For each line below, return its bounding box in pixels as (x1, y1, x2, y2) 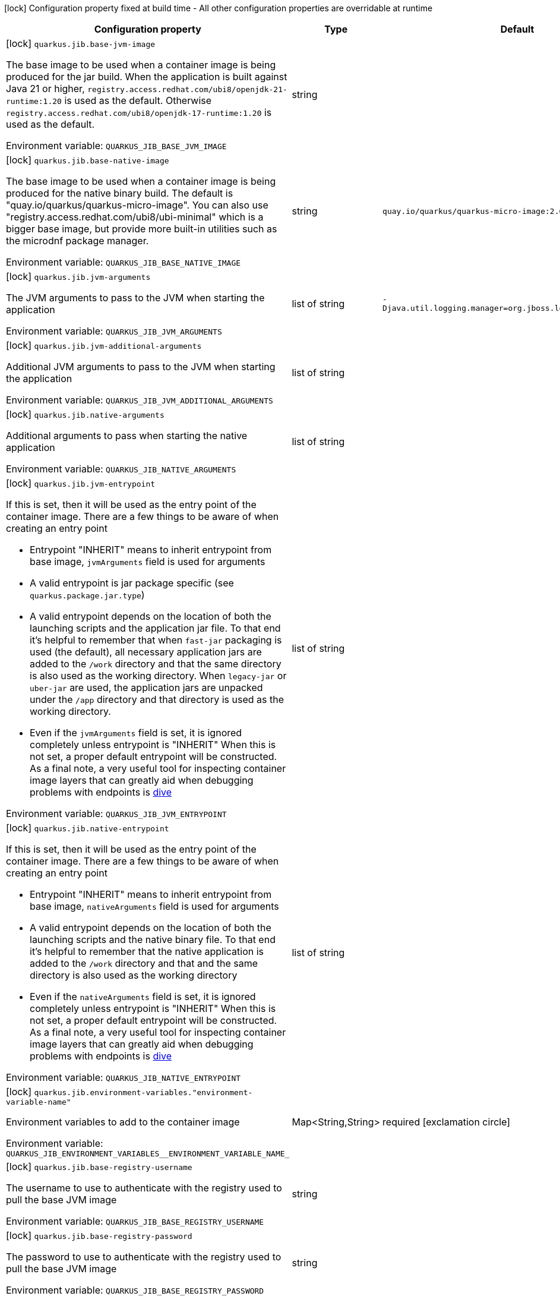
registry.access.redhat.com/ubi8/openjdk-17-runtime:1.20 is (6, 106, 272, 118)
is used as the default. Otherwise (64, 94, 212, 106)
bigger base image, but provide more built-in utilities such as (6, 223, 277, 235)
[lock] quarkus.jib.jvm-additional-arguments (6, 339, 202, 351)
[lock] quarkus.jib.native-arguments (6, 408, 164, 420)
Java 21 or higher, (6, 83, 85, 94)
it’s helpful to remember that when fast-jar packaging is (30, 634, 282, 646)
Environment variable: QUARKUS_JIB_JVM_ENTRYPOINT (6, 808, 227, 819)
